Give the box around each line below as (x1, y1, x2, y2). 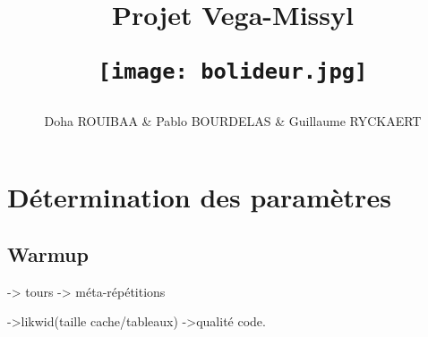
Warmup (7, 240, 89, 267)
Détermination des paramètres (7, 179, 391, 215)
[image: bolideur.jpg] (98, 59, 368, 85)
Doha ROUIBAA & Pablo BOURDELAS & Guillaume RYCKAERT (44, 111, 422, 130)
